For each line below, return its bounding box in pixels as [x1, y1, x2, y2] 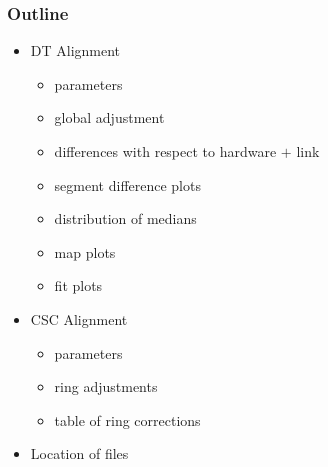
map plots [54, 241, 116, 262]
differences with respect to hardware [54, 141, 277, 161]
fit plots [54, 275, 103, 296]
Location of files [30, 443, 129, 464]
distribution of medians [54, 208, 197, 229]
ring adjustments [54, 376, 158, 397]
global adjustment [54, 107, 165, 128]
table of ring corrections [54, 409, 201, 430]
